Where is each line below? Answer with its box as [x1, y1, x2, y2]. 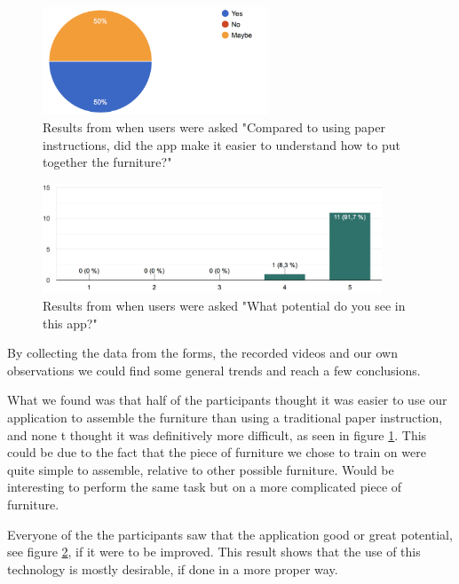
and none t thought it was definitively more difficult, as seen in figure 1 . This [7, 425, 427, 444]
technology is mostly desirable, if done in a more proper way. [7, 559, 338, 578]
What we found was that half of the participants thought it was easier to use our [7, 391, 447, 409]
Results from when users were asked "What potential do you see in [43, 296, 406, 315]
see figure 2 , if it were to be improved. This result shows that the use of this [7, 542, 421, 561]
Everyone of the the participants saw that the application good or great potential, [7, 525, 453, 543]
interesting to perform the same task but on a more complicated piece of [7, 477, 402, 496]
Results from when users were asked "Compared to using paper [43, 117, 385, 136]
